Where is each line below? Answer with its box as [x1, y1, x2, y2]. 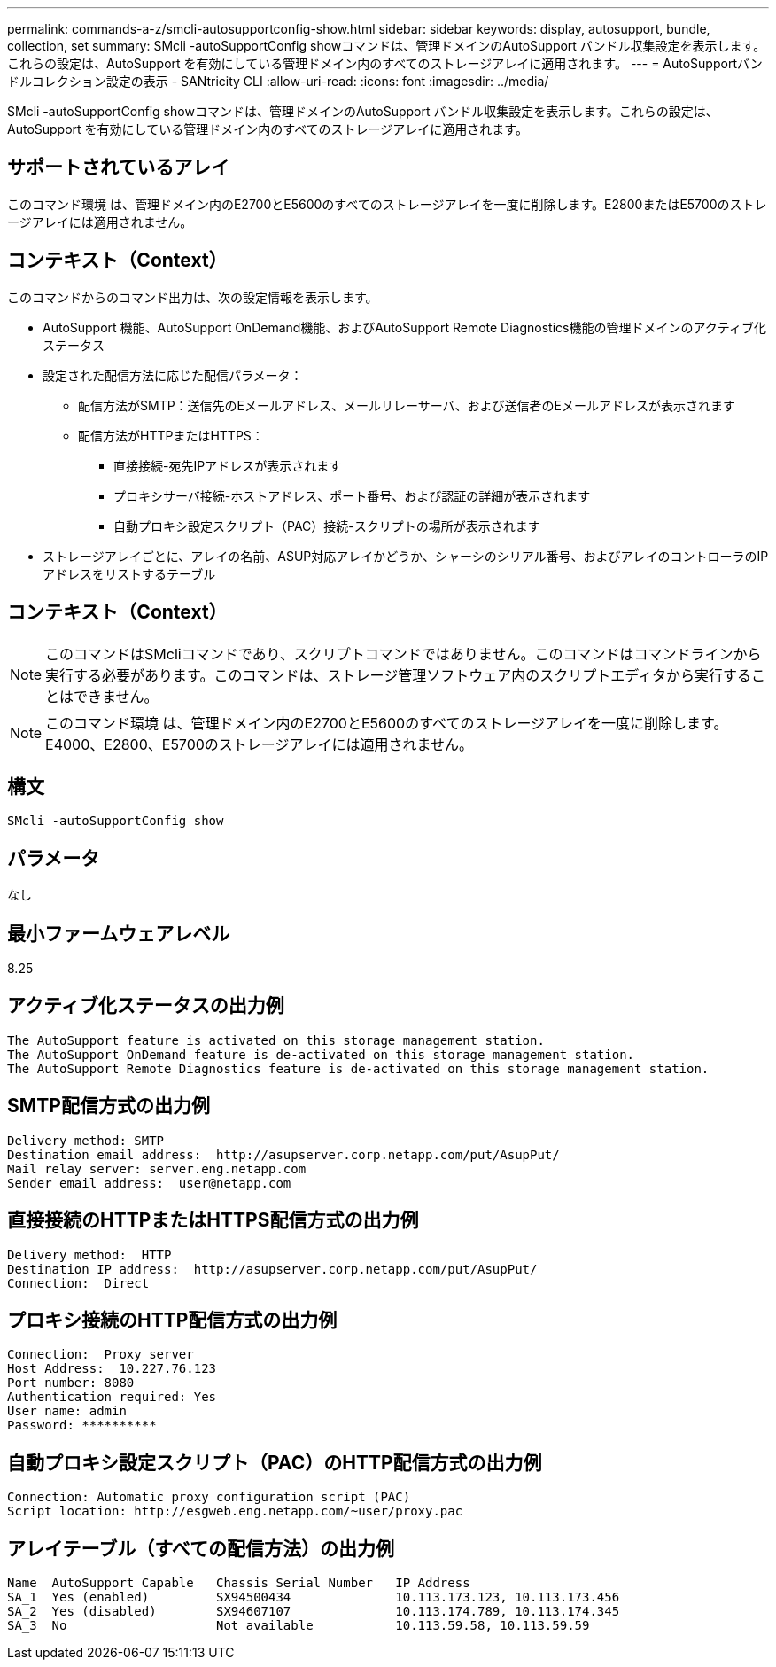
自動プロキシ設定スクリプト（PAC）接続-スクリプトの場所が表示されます [113, 518, 540, 534]
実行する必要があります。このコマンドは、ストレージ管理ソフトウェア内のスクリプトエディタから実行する [45, 666, 752, 684]
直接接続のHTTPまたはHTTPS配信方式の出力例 [7, 1209, 419, 1232]
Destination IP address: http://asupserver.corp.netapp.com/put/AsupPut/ [7, 1261, 538, 1276]
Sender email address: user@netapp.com [7, 1175, 291, 1190]
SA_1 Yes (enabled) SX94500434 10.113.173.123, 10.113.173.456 [7, 1590, 620, 1605]
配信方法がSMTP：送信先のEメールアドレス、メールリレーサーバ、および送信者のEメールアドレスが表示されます [78, 397, 736, 413]
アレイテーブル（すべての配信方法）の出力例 [7, 1537, 395, 1560]
